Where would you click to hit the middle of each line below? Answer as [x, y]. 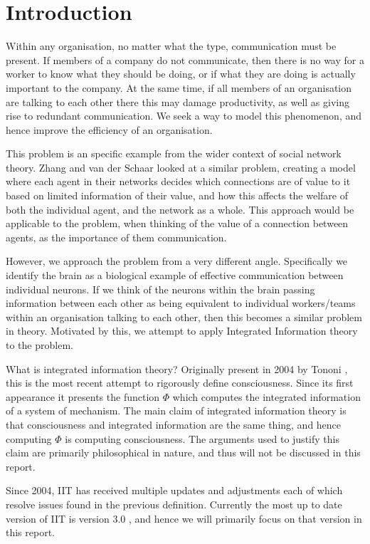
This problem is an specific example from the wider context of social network [174, 153]
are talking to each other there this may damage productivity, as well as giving [178, 101]
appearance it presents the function [83, 396]
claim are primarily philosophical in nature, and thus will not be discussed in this [183, 453]
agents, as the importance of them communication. [116, 237]
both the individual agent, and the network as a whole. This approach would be [180, 209]
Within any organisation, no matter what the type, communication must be [171, 46]
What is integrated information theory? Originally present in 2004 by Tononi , [177, 368]
